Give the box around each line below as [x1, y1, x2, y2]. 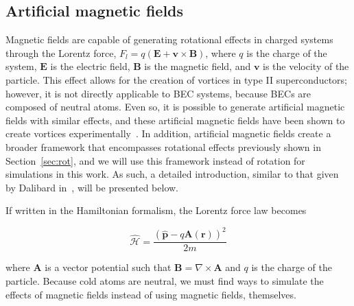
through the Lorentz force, [5, 45, 117, 60]
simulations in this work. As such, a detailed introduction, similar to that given [5, 167, 339, 181]
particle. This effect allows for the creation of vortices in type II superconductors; [5, 72, 347, 86]
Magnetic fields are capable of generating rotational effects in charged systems [5, 32, 333, 47]
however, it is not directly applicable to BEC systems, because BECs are [5, 86, 311, 100]
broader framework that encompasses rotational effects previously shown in [5, 139, 321, 154]
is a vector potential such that [45, 260, 172, 274]
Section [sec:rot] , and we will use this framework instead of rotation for [5, 153, 305, 167]
